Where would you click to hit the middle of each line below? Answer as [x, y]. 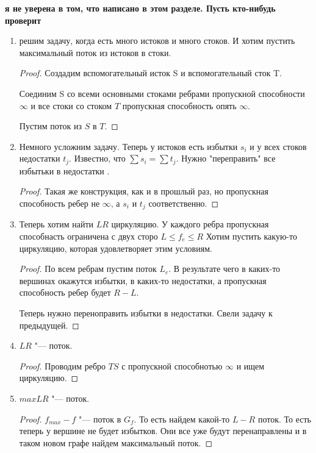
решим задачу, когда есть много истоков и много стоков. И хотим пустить [157, 41]
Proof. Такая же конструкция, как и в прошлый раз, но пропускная [144, 191]
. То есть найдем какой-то [182, 419]
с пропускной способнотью [172, 366]
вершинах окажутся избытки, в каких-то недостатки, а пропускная [143, 280]
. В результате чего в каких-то [224, 269]
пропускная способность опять [179, 105]
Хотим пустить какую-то [251, 236]
